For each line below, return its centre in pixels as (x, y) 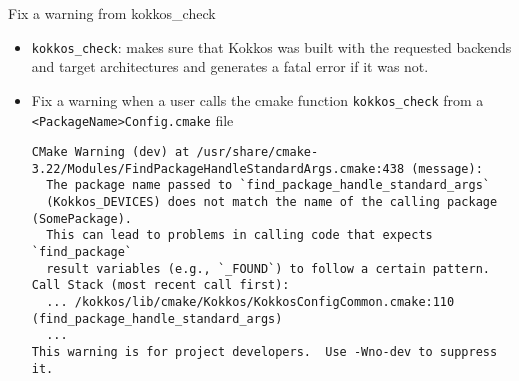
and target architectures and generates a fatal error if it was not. (230, 66)
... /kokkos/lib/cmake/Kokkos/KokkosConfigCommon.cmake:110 (250, 302)
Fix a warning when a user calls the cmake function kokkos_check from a (257, 99)
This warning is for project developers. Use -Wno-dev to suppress (264, 352)
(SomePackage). (82, 218)
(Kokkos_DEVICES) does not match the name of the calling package (272, 202)
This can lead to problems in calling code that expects (239, 235)
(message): (447, 168)
